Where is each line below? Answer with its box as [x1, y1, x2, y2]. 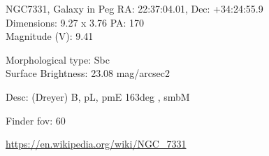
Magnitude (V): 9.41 [6, 29, 94, 43]
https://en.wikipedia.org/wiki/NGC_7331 [6, 136, 187, 151]
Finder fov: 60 [6, 113, 66, 127]
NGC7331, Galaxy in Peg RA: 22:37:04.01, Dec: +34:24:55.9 [6, 1, 263, 15]
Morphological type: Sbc [6, 52, 110, 66]
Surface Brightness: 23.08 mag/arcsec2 [6, 66, 170, 80]
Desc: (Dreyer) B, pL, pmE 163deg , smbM [6, 89, 190, 104]
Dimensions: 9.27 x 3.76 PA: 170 [6, 15, 145, 29]
